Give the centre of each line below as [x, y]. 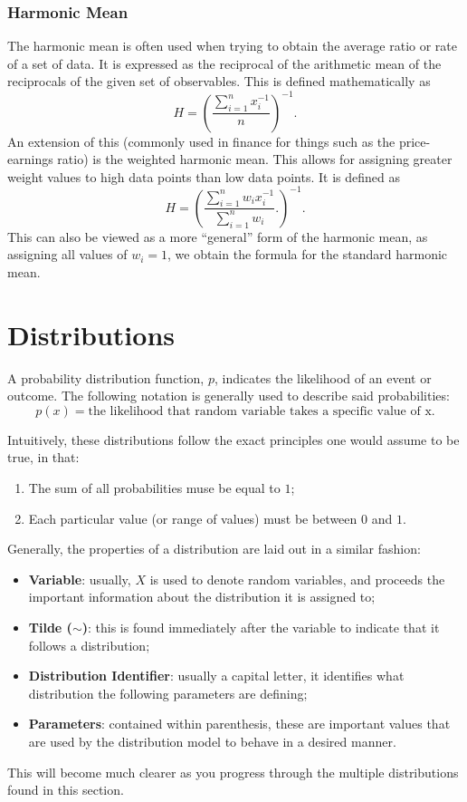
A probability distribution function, [106, 377]
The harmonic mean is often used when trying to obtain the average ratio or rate [232, 46]
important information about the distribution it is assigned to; [202, 597]
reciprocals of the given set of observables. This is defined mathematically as [219, 81]
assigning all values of [67, 254]
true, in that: [43, 457]
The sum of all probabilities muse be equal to [154, 488]
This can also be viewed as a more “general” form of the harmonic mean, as [218, 236]
